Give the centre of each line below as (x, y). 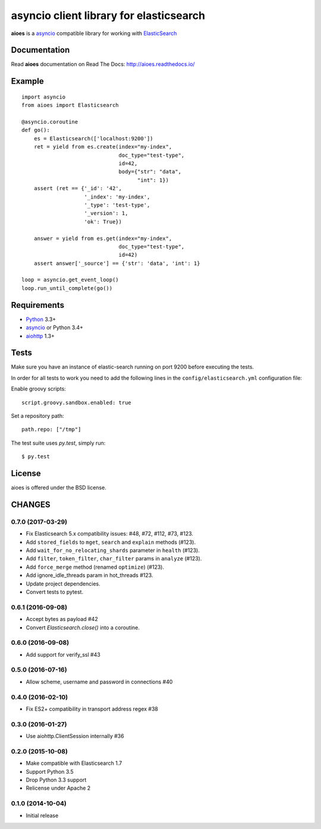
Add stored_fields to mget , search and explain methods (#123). (111, 542)
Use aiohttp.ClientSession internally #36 (75, 736)
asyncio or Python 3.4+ (54, 327)
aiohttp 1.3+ (40, 336)
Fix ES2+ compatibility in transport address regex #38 (92, 709)
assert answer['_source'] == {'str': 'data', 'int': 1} (117, 263)
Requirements (38, 305)
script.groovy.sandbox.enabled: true (77, 402)
